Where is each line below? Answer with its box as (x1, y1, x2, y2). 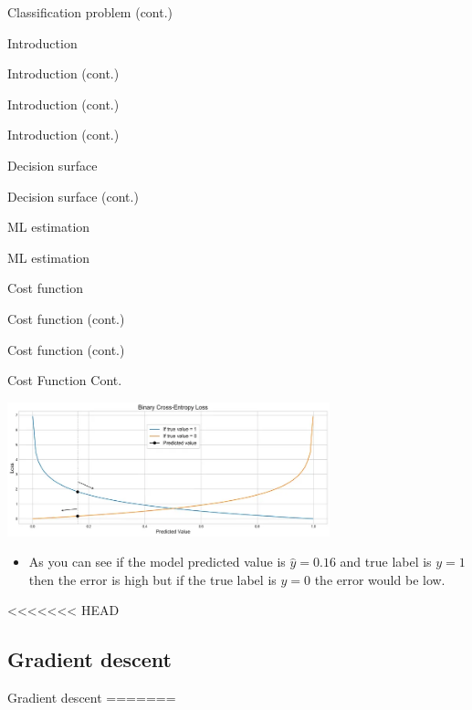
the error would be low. (314, 569, 446, 589)
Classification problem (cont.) (7, 3, 173, 21)
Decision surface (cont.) (7, 186, 139, 205)
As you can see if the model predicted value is (28, 552, 286, 571)
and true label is (340, 552, 432, 571)
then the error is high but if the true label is (28, 569, 277, 589)
